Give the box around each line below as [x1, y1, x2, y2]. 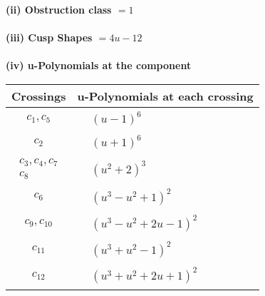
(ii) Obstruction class [6, 2, 112, 16]
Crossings [11, 87, 66, 104]
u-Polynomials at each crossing [77, 87, 254, 104]
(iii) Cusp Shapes [6, 30, 93, 45]
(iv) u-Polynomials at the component [6, 58, 192, 73]
